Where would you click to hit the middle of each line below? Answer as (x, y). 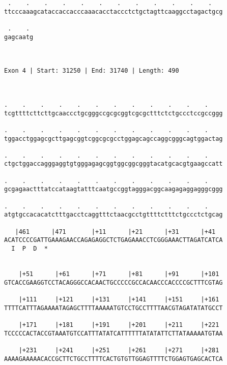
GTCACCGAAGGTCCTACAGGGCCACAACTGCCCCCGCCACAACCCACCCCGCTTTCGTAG (113, 282)
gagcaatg (19, 37)
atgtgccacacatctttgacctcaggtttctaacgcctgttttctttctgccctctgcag (113, 215)
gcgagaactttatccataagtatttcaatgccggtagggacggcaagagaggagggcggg (113, 189)
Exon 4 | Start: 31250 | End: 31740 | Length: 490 (92, 71)
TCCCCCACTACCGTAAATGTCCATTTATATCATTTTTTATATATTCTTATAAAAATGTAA (113, 333)
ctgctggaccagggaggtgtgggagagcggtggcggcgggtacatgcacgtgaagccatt (113, 164)
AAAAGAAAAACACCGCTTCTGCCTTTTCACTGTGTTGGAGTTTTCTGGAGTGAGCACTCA (113, 359)
